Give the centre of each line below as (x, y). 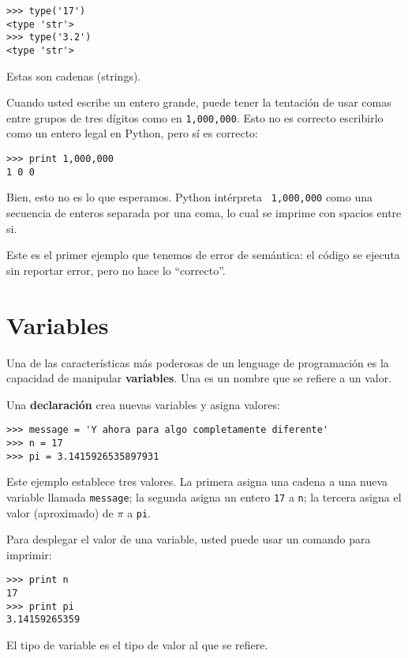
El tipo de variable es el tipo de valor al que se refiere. (137, 645)
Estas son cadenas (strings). (74, 75)
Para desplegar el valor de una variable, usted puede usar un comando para (189, 539)
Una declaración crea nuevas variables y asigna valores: (143, 404)
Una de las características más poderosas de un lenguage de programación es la (198, 362)
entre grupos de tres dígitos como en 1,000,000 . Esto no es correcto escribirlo (195, 117)
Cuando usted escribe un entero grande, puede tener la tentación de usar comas (199, 102)
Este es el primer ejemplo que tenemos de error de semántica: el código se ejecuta (203, 255)
